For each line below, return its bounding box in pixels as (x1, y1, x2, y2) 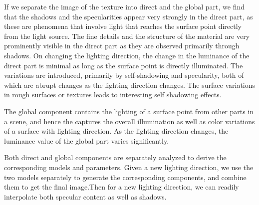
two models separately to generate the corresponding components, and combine (4, 172, 247, 182)
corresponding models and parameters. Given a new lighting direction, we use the (4, 162, 254, 172)
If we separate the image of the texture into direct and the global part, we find (4, 1, 245, 11)
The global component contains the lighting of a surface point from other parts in (4, 106, 254, 116)
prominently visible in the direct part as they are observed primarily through (4, 40, 240, 51)
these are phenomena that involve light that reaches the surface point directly (4, 21, 242, 31)
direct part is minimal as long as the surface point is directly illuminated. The (4, 60, 243, 70)
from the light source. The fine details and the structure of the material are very (4, 30, 250, 41)
